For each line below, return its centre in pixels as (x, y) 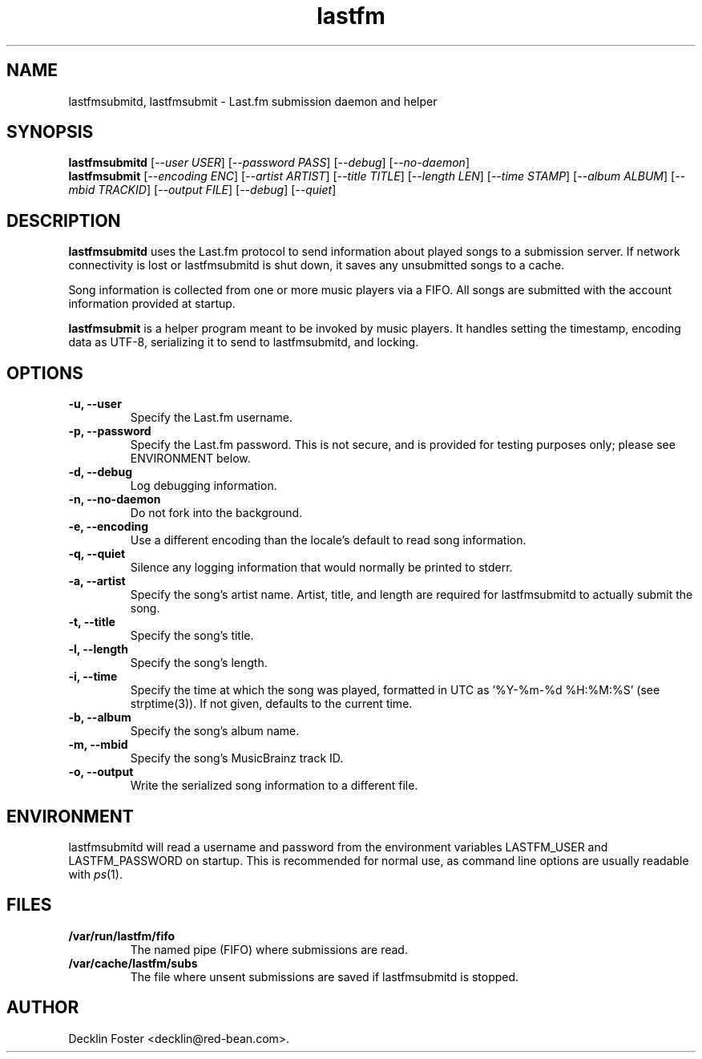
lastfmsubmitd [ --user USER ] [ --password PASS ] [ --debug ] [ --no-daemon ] (269, 163)
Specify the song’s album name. (215, 731)
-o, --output (101, 772)
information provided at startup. (152, 304)
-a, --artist (97, 581)
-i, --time (93, 677)
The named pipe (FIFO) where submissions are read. (269, 949)
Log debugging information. (204, 486)
